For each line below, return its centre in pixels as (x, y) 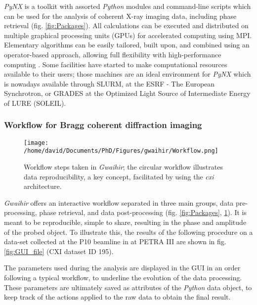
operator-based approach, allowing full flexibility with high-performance (113, 54)
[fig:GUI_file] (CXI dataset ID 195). (59, 251)
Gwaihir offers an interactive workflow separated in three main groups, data (119, 202)
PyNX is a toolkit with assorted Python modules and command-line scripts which (128, 6)
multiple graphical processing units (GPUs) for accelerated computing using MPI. (128, 35)
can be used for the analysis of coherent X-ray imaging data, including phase (120, 16)
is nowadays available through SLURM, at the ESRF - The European (109, 83)
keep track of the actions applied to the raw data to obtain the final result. (117, 297)
